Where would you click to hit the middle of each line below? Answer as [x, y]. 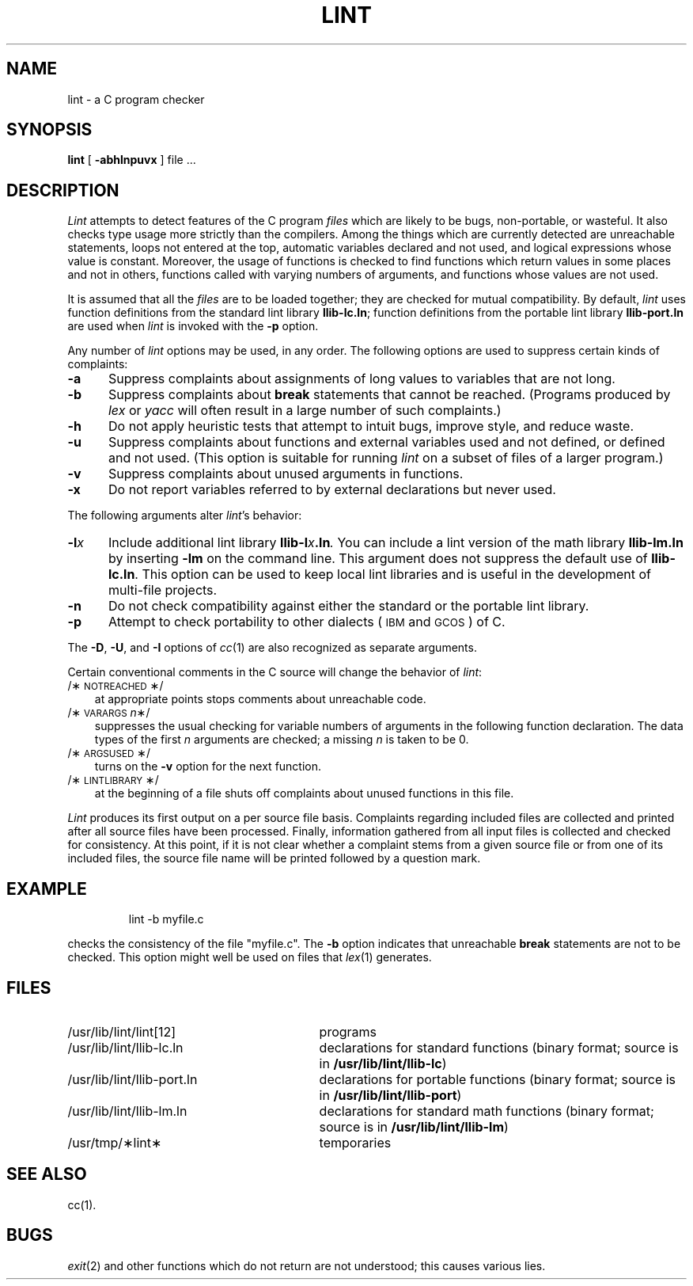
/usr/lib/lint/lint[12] [122, 1031]
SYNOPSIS [49, 130]
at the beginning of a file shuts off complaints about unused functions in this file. [304, 793]
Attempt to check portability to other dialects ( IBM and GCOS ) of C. [307, 622]
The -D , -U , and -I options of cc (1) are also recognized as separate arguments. [272, 648]
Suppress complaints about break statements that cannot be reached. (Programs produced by [389, 395]
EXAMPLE [47, 888]
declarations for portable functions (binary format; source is [498, 1079]
